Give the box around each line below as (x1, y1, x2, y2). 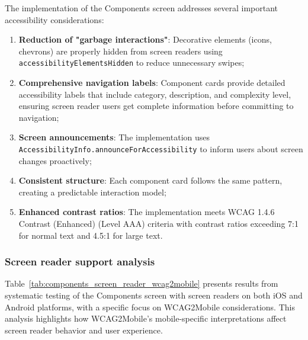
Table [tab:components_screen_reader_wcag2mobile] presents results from (5, 277, 278, 290)
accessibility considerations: (5, 13, 104, 25)
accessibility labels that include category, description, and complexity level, (18, 88, 291, 100)
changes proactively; (18, 154, 92, 166)
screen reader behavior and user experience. (5, 323, 163, 336)
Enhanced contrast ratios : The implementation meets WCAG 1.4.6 (18, 206, 275, 218)
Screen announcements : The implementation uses (18, 131, 210, 143)
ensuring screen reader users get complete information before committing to (18, 100, 294, 112)
